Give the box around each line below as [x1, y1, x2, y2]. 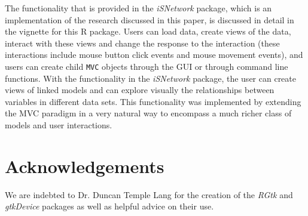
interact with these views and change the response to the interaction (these [5, 36, 280, 49]
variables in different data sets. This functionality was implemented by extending [5, 95, 301, 107]
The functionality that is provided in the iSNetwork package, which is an [5, 2, 272, 14]
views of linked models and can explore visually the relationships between [5, 84, 275, 96]
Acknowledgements [5, 153, 164, 178]
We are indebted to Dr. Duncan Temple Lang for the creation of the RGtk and [5, 188, 293, 200]
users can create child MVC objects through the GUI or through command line [5, 60, 288, 72]
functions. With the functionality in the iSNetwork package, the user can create [5, 72, 296, 84]
